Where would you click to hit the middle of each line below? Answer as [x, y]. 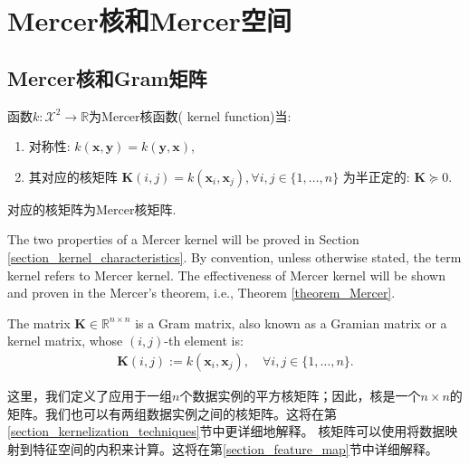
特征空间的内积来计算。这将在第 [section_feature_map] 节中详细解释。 [235, 448]
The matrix [39, 323]
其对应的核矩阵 [73, 176]
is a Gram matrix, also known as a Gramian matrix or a [291, 323]
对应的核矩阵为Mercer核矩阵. [92, 209]
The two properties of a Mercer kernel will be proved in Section [183, 239]
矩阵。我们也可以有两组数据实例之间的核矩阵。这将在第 [172, 413]
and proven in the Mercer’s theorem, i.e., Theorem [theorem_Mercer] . [201, 293]
